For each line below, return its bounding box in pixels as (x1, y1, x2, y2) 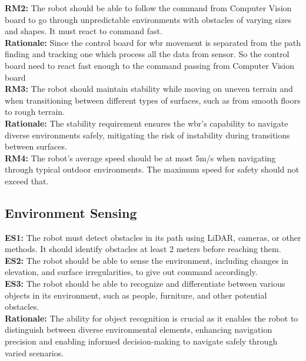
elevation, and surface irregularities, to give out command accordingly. (5, 266, 258, 278)
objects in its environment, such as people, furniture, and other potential (5, 289, 267, 301)
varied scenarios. (5, 346, 64, 359)
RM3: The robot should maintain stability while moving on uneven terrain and (5, 82, 293, 95)
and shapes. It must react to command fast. (5, 25, 162, 37)
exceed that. (5, 174, 49, 187)
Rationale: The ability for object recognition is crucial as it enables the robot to (5, 312, 298, 324)
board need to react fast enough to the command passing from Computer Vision (5, 59, 295, 71)
